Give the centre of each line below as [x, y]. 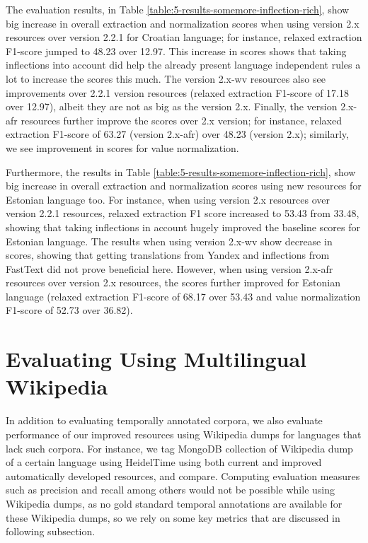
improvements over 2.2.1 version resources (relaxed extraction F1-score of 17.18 [177, 92]
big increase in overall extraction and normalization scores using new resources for [184, 186]
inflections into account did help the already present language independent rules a [183, 65]
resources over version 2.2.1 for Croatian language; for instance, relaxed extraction [184, 37]
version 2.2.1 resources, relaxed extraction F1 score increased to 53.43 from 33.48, [183, 213]
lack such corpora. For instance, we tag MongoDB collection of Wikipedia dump [179, 448]
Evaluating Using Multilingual [156, 359]
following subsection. [51, 531]
